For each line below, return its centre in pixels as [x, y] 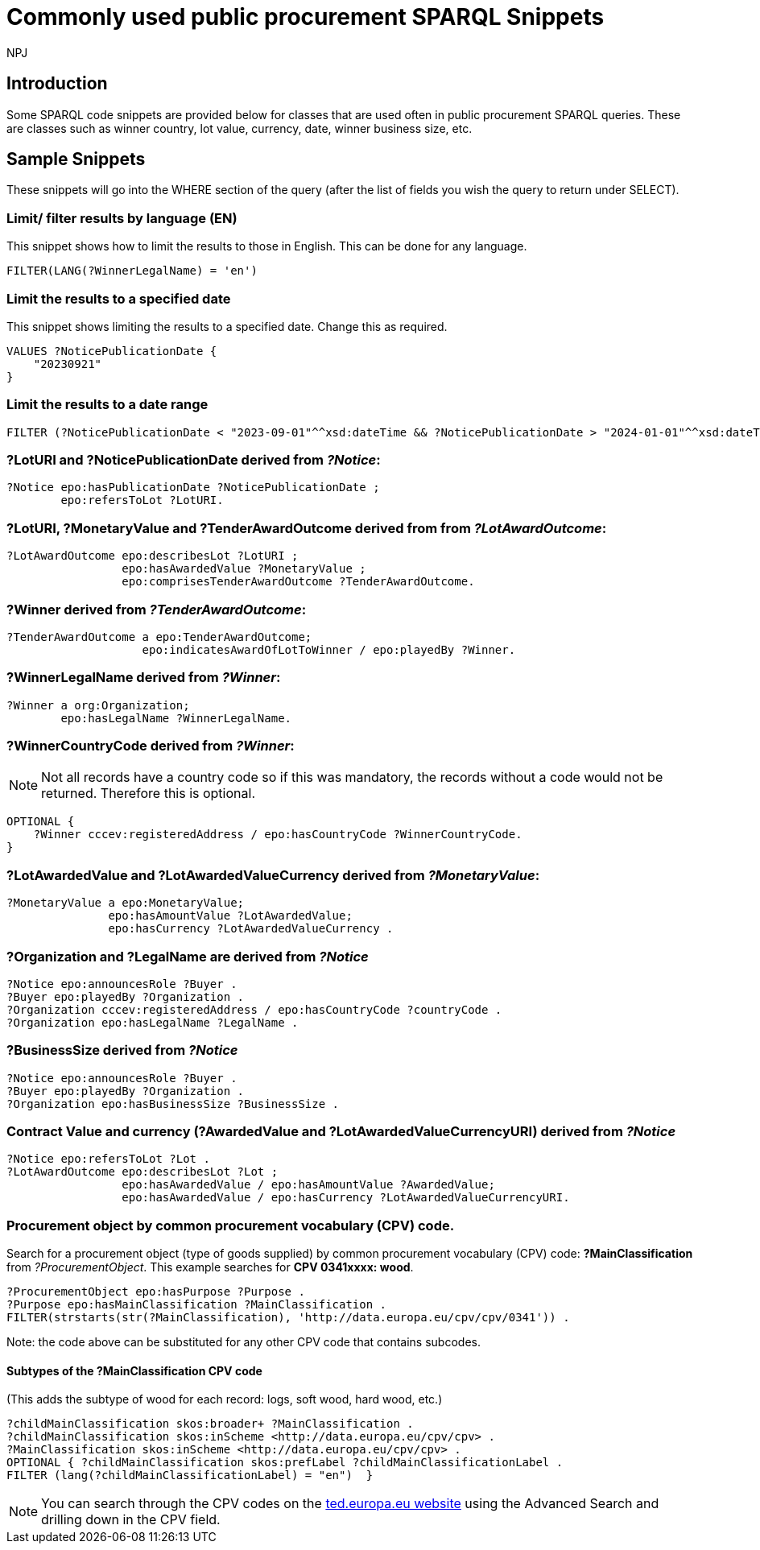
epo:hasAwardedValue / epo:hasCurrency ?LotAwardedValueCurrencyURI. [346, 1198]
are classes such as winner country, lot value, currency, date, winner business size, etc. [240, 128]
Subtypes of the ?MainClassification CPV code [134, 1370]
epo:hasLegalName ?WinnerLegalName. [176, 718]
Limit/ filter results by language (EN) [122, 218]
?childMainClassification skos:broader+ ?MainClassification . [210, 1424]
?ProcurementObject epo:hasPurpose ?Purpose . [156, 1292]
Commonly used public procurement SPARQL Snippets [306, 17]
